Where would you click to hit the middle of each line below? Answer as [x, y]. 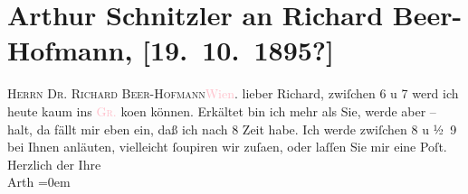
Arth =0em [39, 182]
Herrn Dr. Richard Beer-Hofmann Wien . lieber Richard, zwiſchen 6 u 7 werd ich [233, 93]
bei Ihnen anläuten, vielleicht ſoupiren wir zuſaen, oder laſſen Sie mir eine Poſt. [227, 147]
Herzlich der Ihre [54, 164]
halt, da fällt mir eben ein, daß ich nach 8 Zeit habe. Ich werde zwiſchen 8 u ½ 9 [232, 129]
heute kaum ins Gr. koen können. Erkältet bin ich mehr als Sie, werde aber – [222, 111]
